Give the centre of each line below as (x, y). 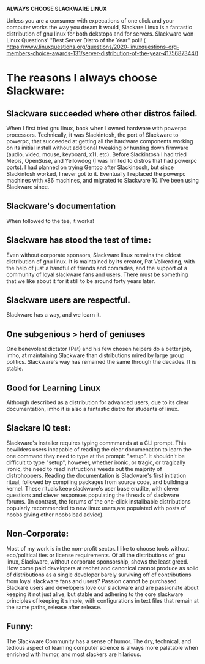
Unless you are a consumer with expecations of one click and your (90, 21)
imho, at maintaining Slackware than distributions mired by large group (95, 355)
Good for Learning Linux (54, 387)
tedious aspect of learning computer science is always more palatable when (102, 647)
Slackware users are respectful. (68, 300)
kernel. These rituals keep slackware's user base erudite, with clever (93, 488)
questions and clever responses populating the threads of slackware (93, 495)
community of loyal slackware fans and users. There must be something (97, 274)
